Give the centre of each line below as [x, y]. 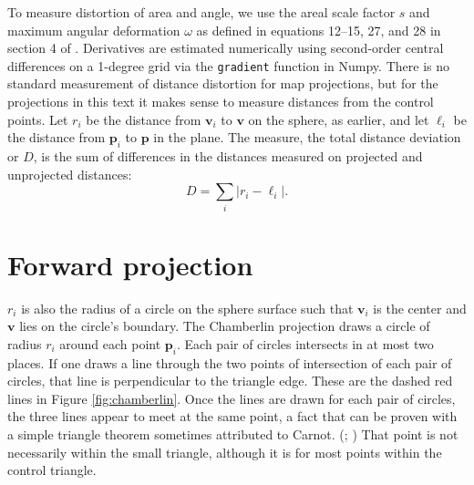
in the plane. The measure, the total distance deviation [307, 137]
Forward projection [130, 264]
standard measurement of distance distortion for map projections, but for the [223, 83]
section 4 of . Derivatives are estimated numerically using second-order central [226, 48]
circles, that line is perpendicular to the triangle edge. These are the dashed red [230, 381]
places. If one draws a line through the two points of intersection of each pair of [230, 362]
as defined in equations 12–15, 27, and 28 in [319, 30]
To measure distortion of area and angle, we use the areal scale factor [201, 12]
